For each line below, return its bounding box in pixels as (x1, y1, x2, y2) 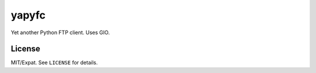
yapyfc (11, 9, 46, 21)
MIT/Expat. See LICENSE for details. (11, 59, 98, 66)
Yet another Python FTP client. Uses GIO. (11, 29, 110, 36)
